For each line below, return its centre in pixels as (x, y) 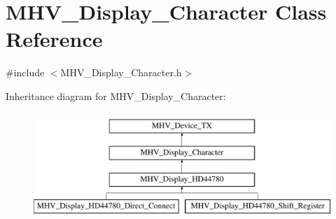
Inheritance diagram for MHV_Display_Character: (116, 96)
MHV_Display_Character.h (121, 72)
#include (25, 72)
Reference (54, 39)
